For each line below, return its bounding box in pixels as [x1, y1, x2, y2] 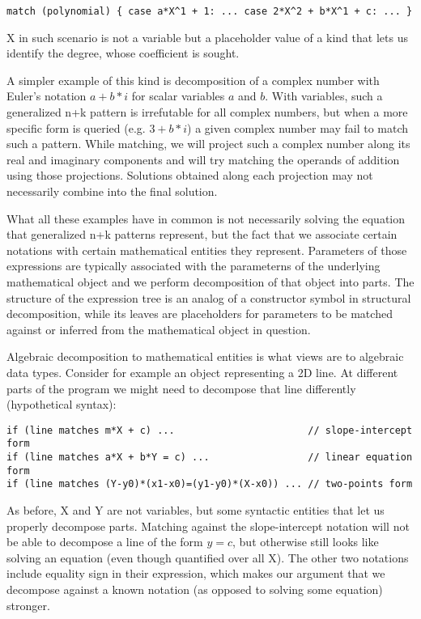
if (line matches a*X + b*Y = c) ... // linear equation [6, 452, 413, 464]
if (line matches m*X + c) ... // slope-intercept [6, 424, 413, 436]
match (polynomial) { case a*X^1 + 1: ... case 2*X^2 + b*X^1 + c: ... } [6, 6, 413, 17]
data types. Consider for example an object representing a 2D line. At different [6, 363, 398, 380]
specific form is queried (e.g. [6, 119, 146, 136]
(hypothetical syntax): [6, 396, 117, 413]
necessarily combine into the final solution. [6, 183, 218, 199]
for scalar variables [131, 87, 225, 104]
